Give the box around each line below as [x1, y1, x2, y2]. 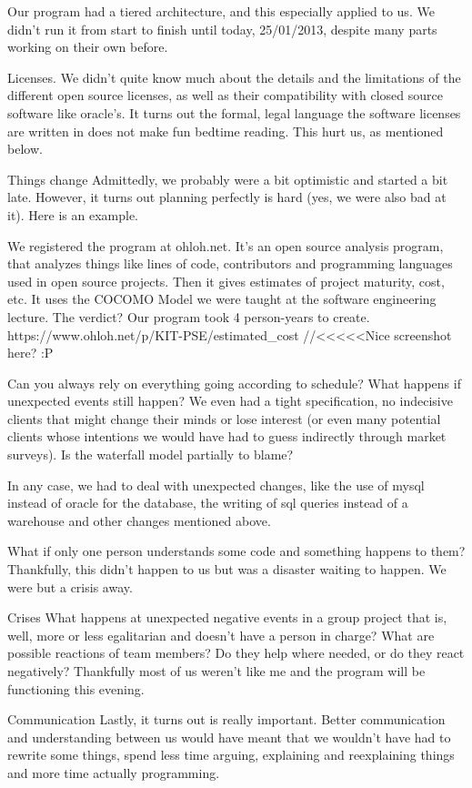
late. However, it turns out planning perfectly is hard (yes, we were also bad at [7, 187, 447, 207]
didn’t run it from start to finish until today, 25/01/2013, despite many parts [7, 19, 437, 38]
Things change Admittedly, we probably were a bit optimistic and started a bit [7, 169, 448, 188]
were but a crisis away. [7, 577, 133, 596]
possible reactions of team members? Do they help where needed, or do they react [7, 643, 465, 662]
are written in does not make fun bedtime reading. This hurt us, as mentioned [7, 121, 444, 140]
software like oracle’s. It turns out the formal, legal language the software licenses [7, 103, 461, 122]
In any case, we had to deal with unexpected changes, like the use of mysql [7, 475, 425, 494]
